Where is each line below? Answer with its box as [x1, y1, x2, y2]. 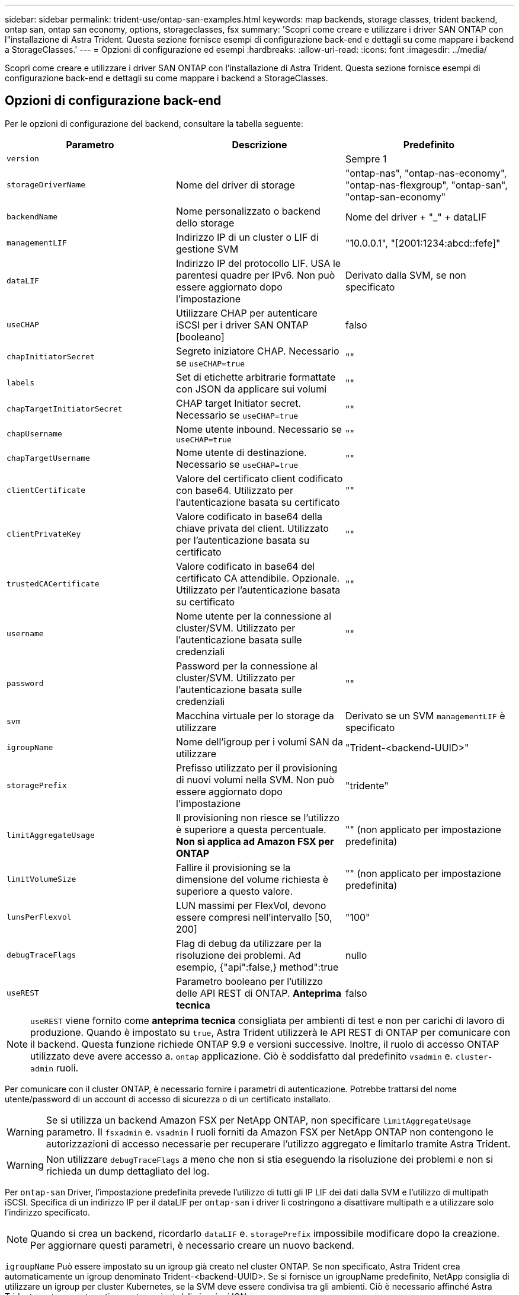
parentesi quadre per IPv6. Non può [175, 269, 335, 281]
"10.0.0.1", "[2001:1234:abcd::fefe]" [345, 237, 501, 249]
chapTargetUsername [7, 454, 90, 463]
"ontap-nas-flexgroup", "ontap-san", [345, 178, 508, 191]
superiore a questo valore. [175, 885, 293, 897]
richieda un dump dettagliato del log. [46, 1165, 210, 1177]
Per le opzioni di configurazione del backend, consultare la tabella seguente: [5, 118, 303, 129]
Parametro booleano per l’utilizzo [175, 975, 323, 987]
